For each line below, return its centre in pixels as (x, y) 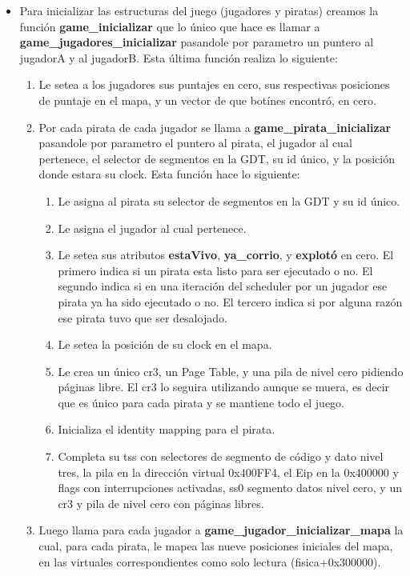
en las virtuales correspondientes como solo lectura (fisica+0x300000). (210, 561)
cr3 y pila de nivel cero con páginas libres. (161, 503)
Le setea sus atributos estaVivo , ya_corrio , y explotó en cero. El (226, 255)
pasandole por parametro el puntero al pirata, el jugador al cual (195, 143)
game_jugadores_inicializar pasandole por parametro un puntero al (197, 42)
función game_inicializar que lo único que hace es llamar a (170, 26)
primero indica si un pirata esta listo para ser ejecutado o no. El (215, 270)
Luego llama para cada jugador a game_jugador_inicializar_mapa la (221, 530)
